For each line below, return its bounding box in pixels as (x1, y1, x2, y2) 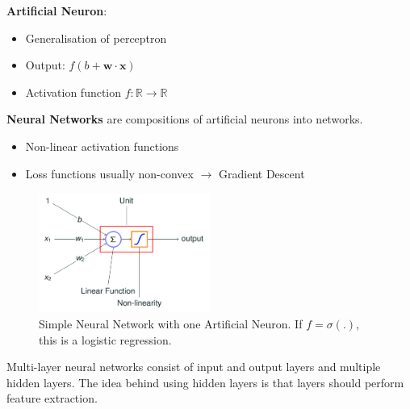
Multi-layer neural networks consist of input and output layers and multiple (6, 358, 381, 375)
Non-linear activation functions (25, 137, 179, 154)
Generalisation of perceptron (25, 29, 167, 46)
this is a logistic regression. (39, 331, 172, 348)
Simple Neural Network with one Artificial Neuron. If (39, 315, 303, 332)
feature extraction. (6, 390, 98, 407)
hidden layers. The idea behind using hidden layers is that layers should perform (6, 374, 404, 390)
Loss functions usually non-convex (25, 165, 194, 182)
